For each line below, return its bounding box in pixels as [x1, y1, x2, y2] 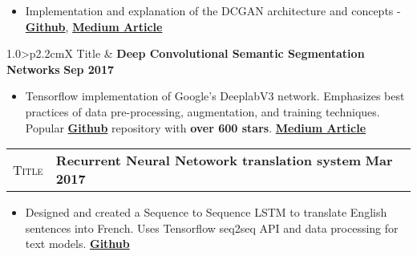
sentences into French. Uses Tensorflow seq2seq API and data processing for [25, 219, 399, 236]
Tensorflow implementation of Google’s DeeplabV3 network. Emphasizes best [25, 87, 405, 104]
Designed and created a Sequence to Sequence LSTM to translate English [25, 204, 387, 221]
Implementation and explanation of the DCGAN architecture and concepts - [25, 2, 401, 18]
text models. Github [25, 235, 130, 252]
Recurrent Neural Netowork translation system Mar [55, 151, 393, 170]
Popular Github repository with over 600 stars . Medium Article [25, 119, 366, 136]
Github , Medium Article [25, 18, 163, 35]
